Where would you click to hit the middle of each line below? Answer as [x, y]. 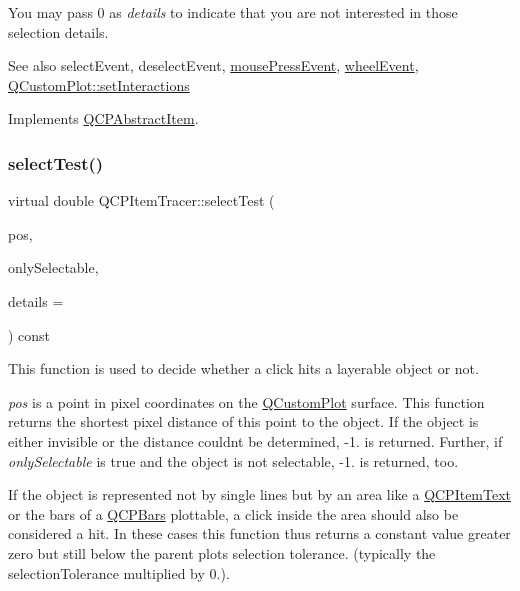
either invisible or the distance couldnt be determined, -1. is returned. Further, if [255, 440]
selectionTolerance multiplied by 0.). [119, 572]
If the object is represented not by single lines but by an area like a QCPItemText [260, 494]
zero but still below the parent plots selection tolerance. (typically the [222, 552]
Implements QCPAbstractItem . [103, 118]
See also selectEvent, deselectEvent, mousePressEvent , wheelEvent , [213, 65]
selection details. [58, 31]
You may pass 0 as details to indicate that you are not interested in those [233, 12]
